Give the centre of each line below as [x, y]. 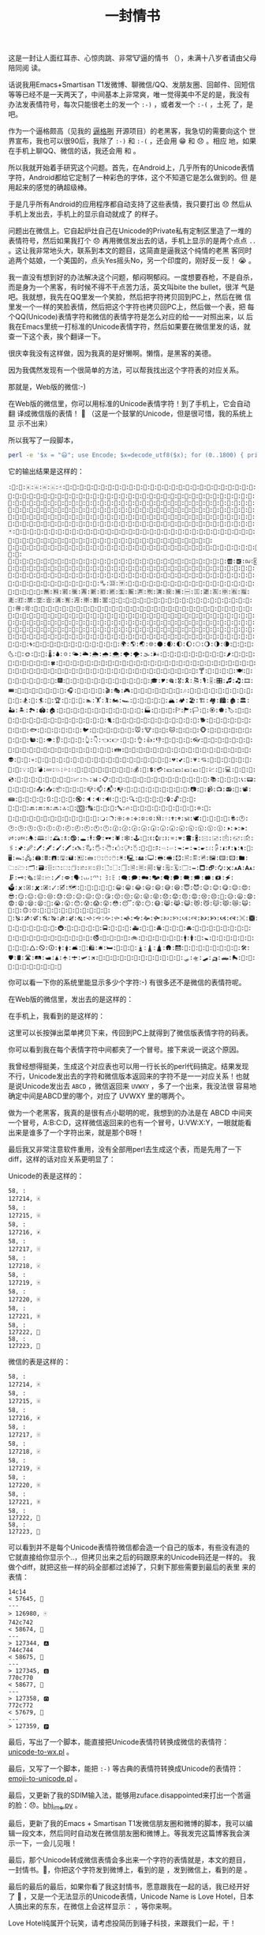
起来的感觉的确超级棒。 [53, 187]
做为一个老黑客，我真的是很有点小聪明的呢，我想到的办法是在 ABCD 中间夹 [131, 1113]
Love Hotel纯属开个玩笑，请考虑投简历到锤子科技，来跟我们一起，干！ [122, 1923]
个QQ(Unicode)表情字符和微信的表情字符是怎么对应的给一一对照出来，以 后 [131, 317]
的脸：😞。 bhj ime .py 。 [45, 1806]
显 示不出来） [30, 424]
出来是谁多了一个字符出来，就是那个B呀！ [76, 1133]
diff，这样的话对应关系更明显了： [62, 1159]
